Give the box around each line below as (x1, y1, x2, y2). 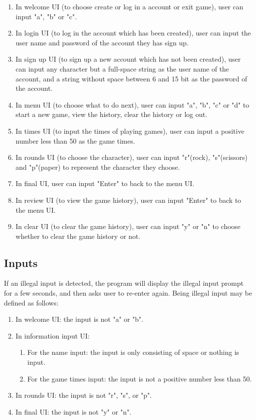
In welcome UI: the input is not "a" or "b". (15, 314, 143, 324)
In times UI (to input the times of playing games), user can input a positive (15, 125, 245, 136)
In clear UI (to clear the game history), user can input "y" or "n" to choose (15, 221, 241, 231)
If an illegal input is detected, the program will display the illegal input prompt (4, 278, 244, 288)
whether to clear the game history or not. (15, 230, 141, 241)
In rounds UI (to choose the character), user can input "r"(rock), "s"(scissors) (15, 152, 248, 162)
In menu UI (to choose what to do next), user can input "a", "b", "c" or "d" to (15, 99, 249, 110)
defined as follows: (4, 297, 59, 307)
